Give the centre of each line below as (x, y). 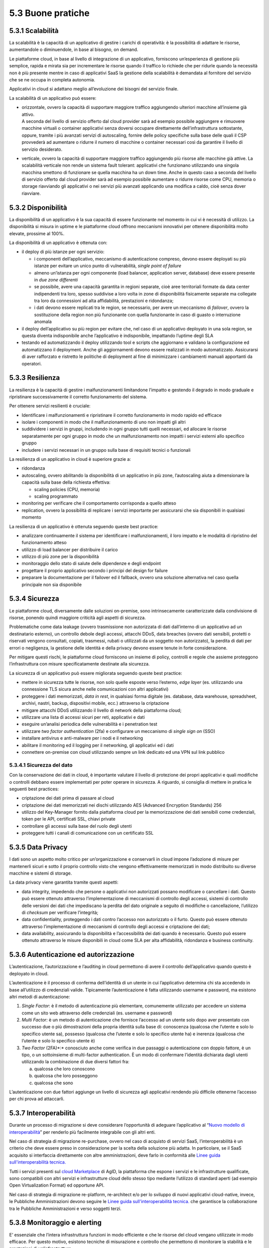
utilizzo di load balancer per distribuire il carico (70, 550)
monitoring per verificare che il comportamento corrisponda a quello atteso (99, 503)
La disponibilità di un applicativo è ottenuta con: (58, 243)
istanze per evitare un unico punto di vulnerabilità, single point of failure (108, 266)
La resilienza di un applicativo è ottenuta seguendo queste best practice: (84, 526)
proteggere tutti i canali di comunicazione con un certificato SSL (88, 833)
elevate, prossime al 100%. (37, 233)
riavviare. (31, 193)
